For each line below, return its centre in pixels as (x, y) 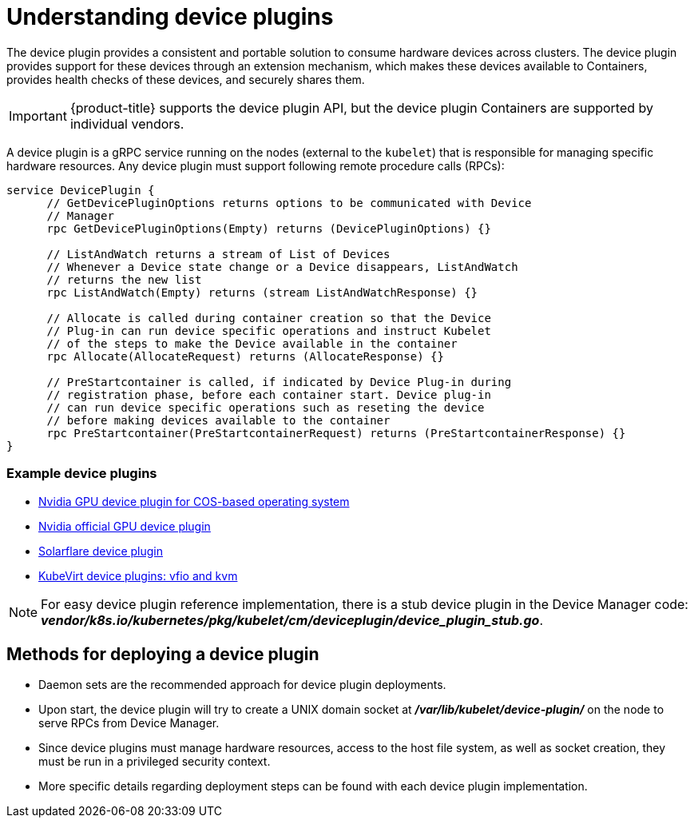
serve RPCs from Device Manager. (129, 723)
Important (38, 115)
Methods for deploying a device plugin (163, 654)
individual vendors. (127, 123)
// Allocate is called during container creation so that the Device (269, 318)
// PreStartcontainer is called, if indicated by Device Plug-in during (279, 382)
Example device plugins (82, 474)
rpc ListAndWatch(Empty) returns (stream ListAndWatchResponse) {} (262, 292)
